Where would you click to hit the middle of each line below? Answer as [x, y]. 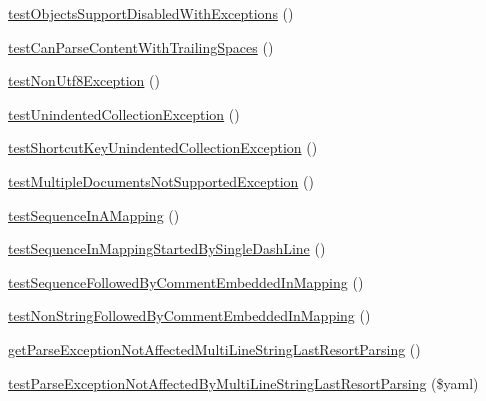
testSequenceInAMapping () [94, 214]
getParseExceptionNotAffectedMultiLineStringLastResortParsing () [214, 348]
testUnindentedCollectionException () [124, 113]
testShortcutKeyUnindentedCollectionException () [163, 147]
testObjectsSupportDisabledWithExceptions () [151, 13]
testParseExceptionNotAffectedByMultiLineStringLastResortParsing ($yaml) [243, 382]
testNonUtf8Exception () [84, 80]
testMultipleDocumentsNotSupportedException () [161, 180]
